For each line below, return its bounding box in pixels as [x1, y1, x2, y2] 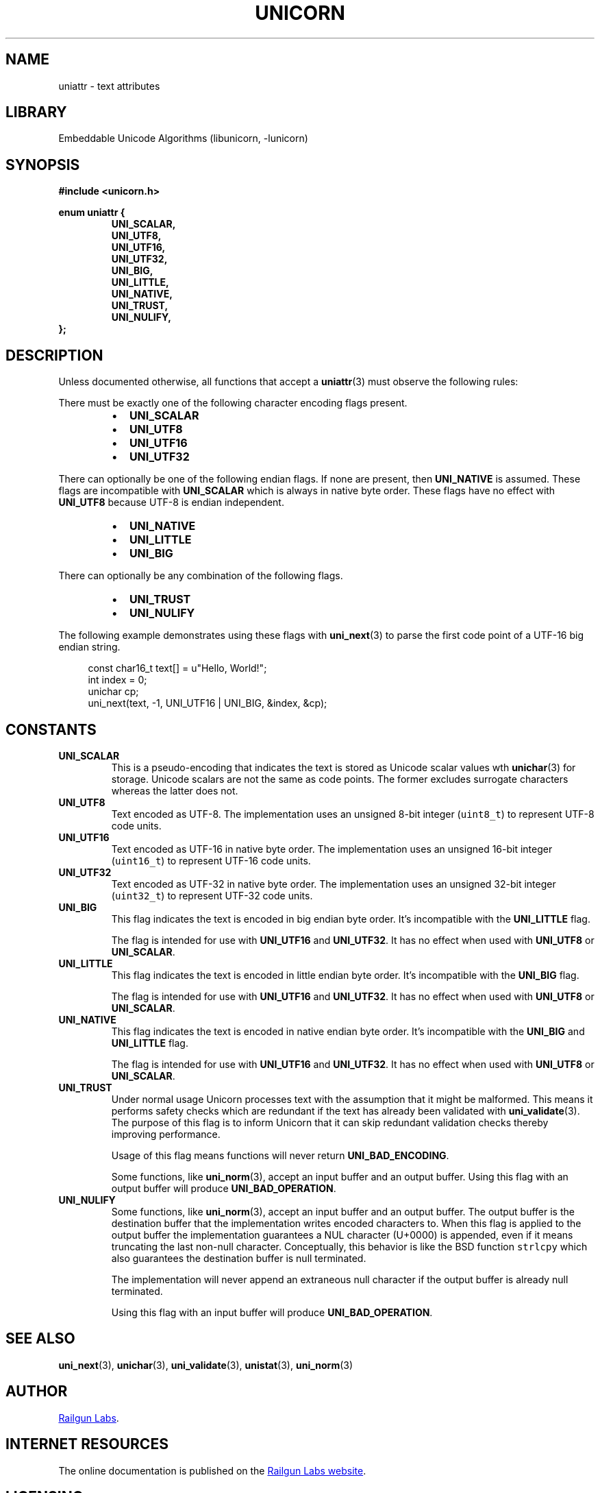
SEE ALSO [5, 1330, 75, 1348]
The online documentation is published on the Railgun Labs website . [58, 1464, 366, 1477]
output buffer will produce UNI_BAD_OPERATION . [111, 1182, 336, 1194]
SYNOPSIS [5, 156, 80, 173]
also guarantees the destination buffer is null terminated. [111, 1252, 366, 1264]
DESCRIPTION [5, 346, 103, 364]
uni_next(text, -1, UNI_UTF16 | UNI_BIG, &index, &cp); [88, 697, 327, 709]
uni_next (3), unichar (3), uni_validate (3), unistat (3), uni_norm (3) [58, 1359, 353, 1371]
